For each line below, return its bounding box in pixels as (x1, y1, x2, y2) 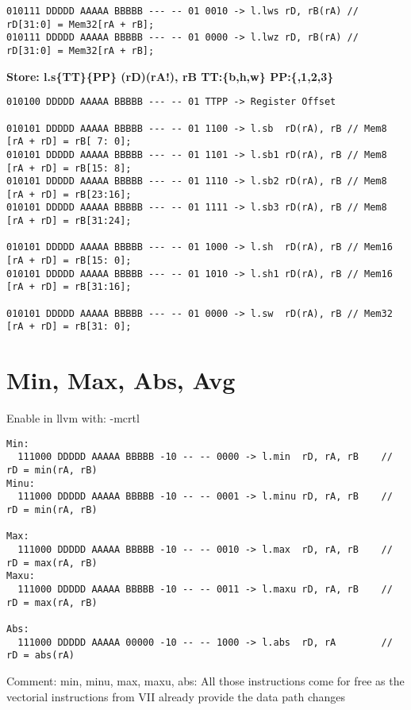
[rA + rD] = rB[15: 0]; (6, 255, 132, 267)
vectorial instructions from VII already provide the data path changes (6, 688, 346, 704)
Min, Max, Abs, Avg (6, 364, 236, 396)
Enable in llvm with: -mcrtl (6, 410, 140, 426)
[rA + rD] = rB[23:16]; (6, 188, 132, 200)
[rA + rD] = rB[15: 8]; (6, 162, 132, 174)
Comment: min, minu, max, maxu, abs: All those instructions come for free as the (6, 672, 405, 689)
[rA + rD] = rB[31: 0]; (6, 321, 132, 333)
